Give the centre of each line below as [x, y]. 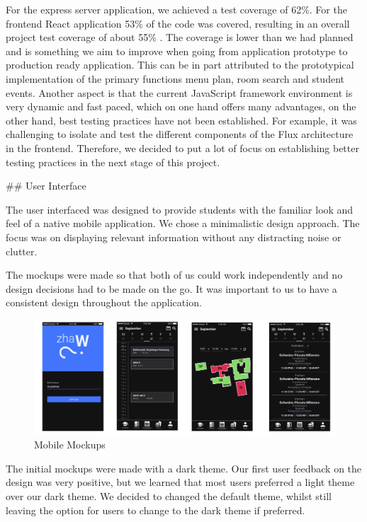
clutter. [22, 251]
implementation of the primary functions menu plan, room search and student [175, 78]
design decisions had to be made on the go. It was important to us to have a [171, 288]
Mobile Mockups [70, 445]
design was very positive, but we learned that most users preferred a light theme [180, 482]
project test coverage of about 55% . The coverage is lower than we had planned [180, 37]
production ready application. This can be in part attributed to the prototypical [180, 65]
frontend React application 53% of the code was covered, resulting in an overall [178, 23]
